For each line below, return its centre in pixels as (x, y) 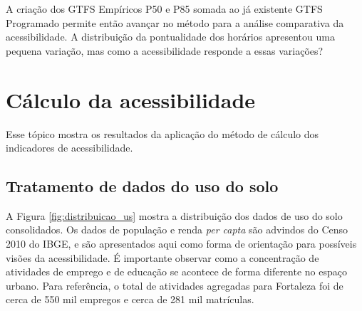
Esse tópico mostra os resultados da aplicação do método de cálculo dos (162, 133)
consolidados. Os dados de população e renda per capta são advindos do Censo (177, 230)
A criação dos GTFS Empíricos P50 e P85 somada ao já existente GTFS (164, 9)
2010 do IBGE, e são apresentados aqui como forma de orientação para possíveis (181, 244)
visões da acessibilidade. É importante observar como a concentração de (162, 257)
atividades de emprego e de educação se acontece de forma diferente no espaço (176, 272)
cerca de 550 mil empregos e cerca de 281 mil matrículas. (130, 299)
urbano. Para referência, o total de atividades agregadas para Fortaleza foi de (175, 285)
